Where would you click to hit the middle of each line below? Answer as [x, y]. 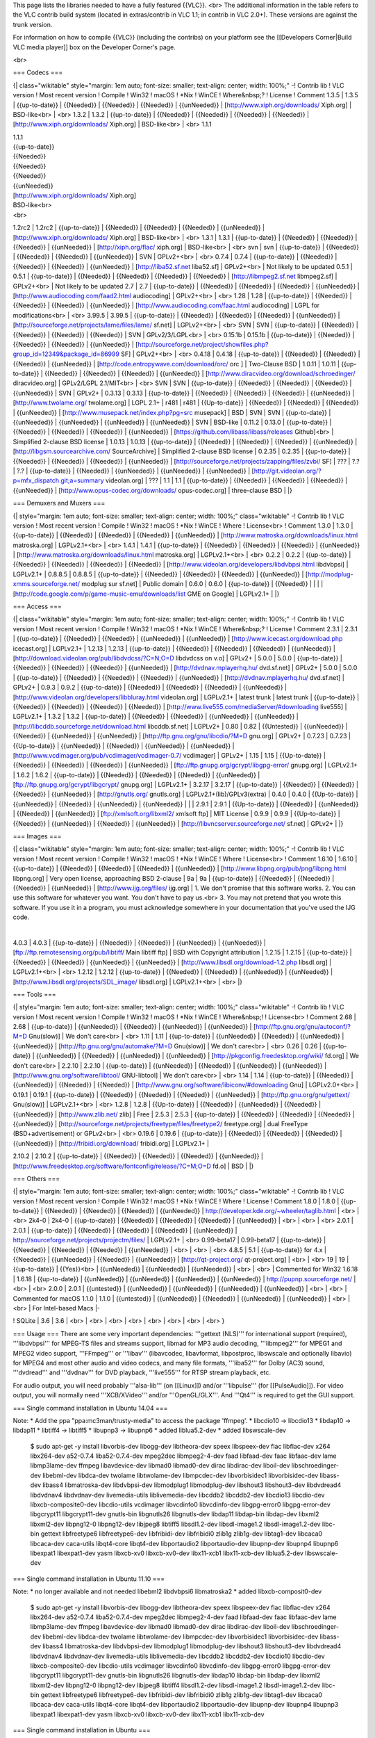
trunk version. [33, 24]
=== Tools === [34, 994]
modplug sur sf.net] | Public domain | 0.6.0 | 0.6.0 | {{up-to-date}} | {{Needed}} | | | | [202, 584]
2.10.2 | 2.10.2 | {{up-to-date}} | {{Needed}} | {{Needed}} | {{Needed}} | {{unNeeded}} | [138, 1156]
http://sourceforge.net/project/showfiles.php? [203, 344]
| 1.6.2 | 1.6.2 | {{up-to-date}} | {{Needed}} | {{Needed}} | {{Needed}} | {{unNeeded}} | [136, 774]
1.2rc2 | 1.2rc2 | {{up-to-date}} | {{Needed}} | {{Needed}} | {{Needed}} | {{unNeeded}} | [139, 228]
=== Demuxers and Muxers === [59, 503]
